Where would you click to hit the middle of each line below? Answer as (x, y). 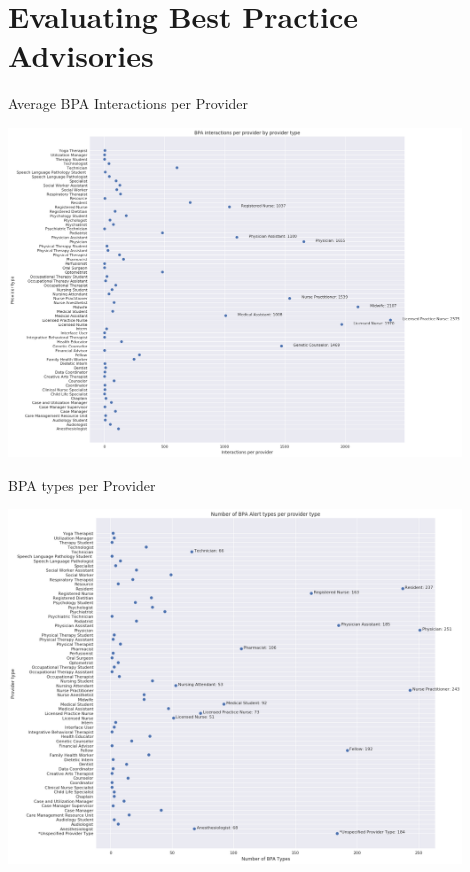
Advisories (81, 55)
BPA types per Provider (82, 484)
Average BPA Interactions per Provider (128, 103)
